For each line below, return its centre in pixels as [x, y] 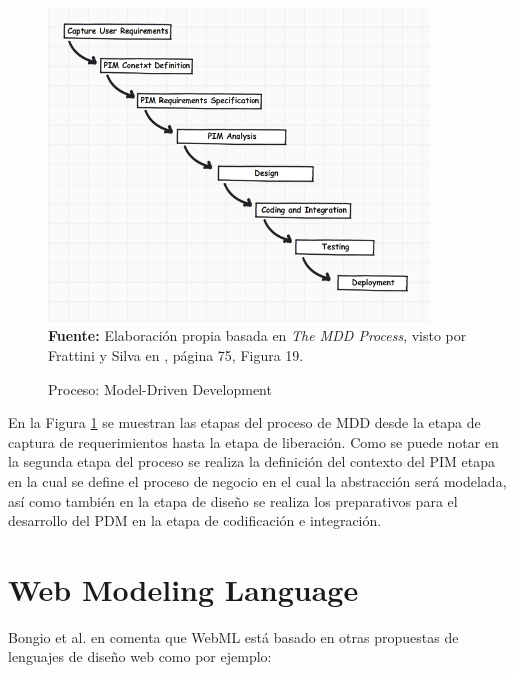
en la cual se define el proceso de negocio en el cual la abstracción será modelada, [257, 480]
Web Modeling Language [183, 588]
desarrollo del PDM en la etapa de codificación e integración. [195, 520]
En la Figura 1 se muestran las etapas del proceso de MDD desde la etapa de [244, 422]
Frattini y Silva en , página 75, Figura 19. [176, 355]
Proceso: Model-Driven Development [160, 388]
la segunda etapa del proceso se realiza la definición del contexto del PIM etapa [251, 461]
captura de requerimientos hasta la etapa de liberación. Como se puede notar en [253, 441]
